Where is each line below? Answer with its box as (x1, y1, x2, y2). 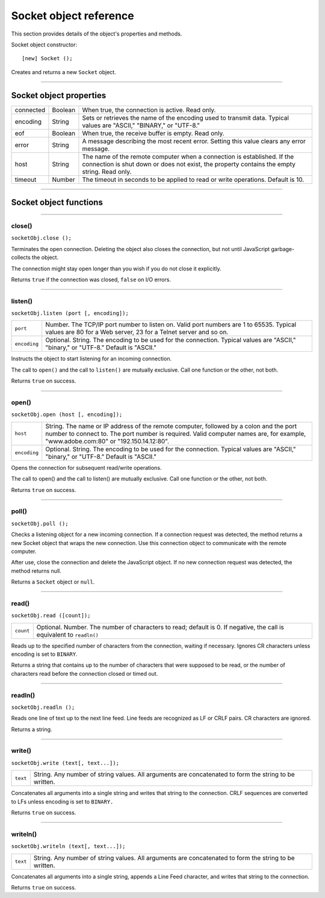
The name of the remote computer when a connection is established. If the (82, 152, 294, 161)
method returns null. (11, 567, 61, 575)
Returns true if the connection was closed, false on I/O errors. (11, 276, 172, 283)
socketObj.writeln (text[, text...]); (11, 843, 126, 850)
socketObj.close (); (11, 235, 72, 242)
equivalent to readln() (36, 630, 99, 638)
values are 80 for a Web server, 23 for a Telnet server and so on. (45, 328, 229, 337)
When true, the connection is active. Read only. (82, 105, 216, 114)
